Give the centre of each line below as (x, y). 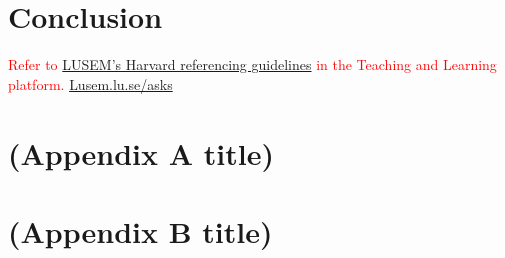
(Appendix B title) (140, 230)
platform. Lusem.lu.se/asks (90, 83)
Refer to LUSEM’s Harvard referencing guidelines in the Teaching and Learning (252, 64)
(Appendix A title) (141, 152)
